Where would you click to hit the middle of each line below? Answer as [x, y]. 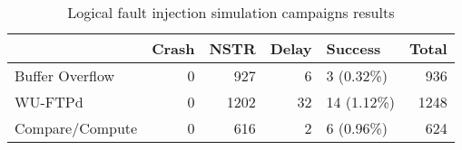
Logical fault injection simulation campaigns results [231, 12]
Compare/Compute [76, 128]
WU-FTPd [49, 102]
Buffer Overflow [65, 75]
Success [354, 48]
